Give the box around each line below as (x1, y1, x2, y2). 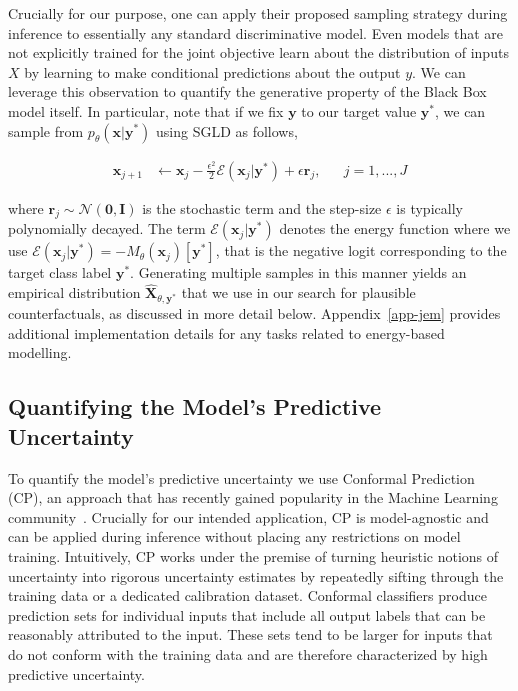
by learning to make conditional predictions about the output (24, 61, 401, 82)
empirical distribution (8, 282, 141, 303)
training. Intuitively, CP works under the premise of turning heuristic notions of (8, 546, 499, 567)
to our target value (301, 100, 417, 121)
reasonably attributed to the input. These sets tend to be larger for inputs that (8, 624, 493, 645)
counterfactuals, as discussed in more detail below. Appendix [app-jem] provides (8, 303, 501, 324)
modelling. (8, 342, 72, 363)
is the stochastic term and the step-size (142, 197, 382, 218)
